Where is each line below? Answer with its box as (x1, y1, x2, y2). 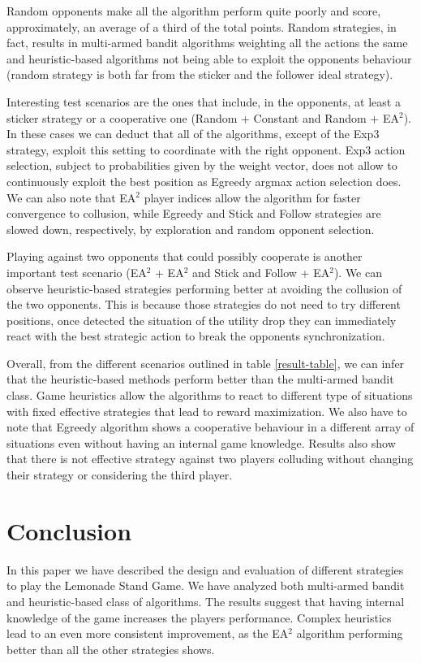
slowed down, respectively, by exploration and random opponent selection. (6, 220, 375, 237)
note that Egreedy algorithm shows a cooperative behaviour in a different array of (6, 418, 415, 435)
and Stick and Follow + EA (192, 263, 330, 280)
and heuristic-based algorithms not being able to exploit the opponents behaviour (6, 50, 412, 67)
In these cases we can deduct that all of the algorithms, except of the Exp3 (6, 125, 380, 142)
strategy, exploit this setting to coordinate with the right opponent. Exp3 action (6, 141, 406, 158)
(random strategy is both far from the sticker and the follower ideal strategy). (6, 66, 393, 83)
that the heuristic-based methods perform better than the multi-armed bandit (6, 370, 394, 388)
